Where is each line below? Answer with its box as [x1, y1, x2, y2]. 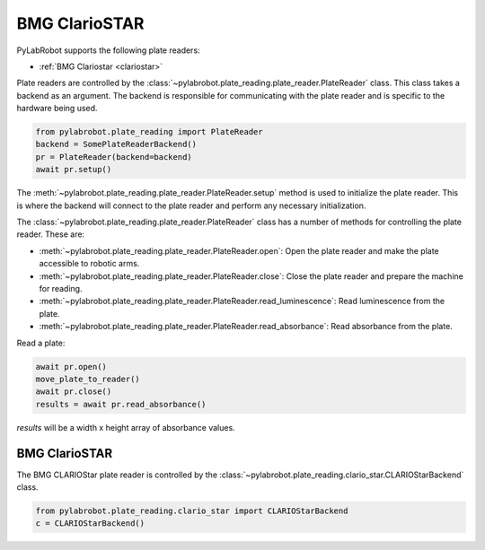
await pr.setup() [35, 164, 112, 175]
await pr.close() [35, 387, 112, 397]
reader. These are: [16, 229, 85, 240]
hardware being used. [16, 103, 98, 114]
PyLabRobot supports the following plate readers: [16, 45, 201, 56]
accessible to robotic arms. [39, 258, 140, 269]
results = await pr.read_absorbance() [35, 399, 207, 409]
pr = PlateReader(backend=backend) [35, 152, 192, 162]
